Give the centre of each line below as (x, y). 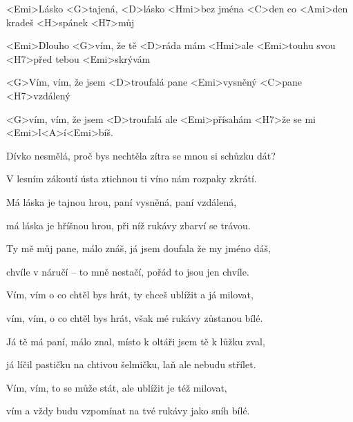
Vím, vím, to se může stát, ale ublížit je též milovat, (117, 387)
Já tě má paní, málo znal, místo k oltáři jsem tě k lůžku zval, (136, 341)
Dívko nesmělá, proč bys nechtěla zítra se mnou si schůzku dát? (141, 155)
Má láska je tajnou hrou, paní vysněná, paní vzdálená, (122, 201)
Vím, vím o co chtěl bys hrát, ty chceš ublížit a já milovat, (130, 295)
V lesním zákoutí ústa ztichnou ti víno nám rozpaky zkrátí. (132, 179)
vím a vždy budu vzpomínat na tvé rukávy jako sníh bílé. (128, 411)
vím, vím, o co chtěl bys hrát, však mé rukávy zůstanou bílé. (135, 317)
